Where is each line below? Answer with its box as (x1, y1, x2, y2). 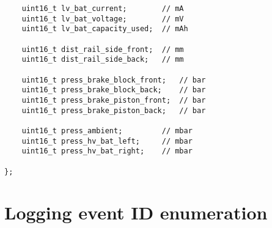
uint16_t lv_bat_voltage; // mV (21, 14, 184, 23)
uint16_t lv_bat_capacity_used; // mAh (21, 24, 188, 34)
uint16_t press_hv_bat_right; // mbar (21, 147, 193, 156)
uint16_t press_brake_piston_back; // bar (21, 106, 206, 115)
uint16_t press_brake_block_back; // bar (21, 86, 206, 95)
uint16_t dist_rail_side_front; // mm (21, 45, 184, 54)
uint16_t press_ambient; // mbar (21, 126, 193, 135)
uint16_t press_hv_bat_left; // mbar (21, 136, 193, 145)
